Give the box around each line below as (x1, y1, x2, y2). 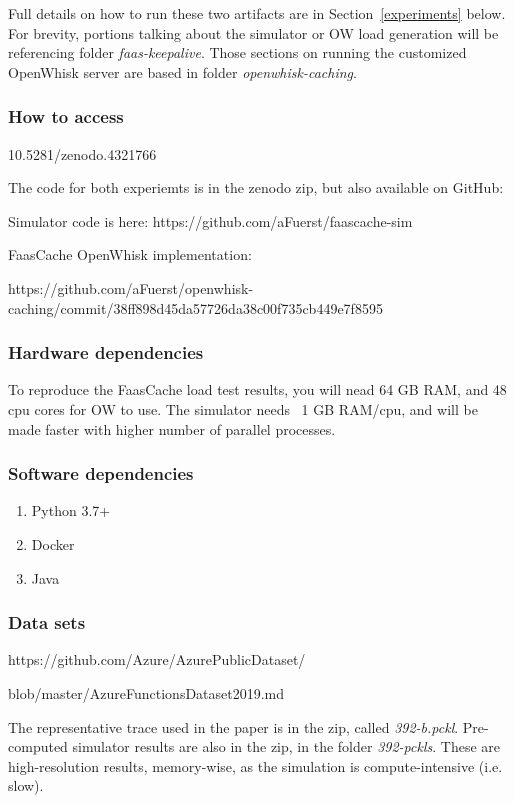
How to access (8, 104, 124, 129)
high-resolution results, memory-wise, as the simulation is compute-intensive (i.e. (8, 755, 503, 776)
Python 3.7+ (31, 500, 111, 521)
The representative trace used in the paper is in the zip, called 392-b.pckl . (8, 716, 459, 737)
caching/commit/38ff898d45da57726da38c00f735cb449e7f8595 (8, 297, 383, 318)
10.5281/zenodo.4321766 (8, 143, 157, 164)
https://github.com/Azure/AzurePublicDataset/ (8, 649, 306, 670)
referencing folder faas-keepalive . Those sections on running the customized (8, 42, 467, 63)
